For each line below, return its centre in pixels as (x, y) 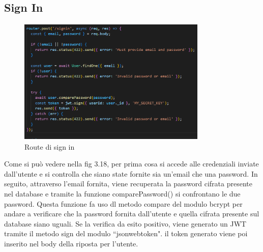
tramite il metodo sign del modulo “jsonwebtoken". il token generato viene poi (126, 233)
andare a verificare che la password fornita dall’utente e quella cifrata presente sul (132, 214)
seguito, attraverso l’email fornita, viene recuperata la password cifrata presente (128, 184)
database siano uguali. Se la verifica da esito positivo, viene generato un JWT (125, 223)
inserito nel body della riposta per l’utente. (71, 243)
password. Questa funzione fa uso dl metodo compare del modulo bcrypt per (123, 203)
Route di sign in (50, 146)
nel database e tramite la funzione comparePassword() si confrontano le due (122, 193)
